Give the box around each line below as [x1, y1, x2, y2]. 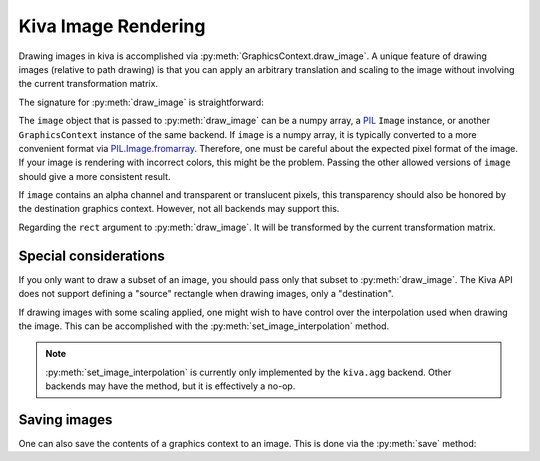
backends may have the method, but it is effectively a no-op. [45, 380, 296, 392]
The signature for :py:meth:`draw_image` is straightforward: [18, 96, 264, 108]
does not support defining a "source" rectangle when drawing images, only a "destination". [18, 288, 394, 300]
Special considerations [18, 247, 165, 264]
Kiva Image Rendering [18, 15, 206, 37]
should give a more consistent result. [18, 170, 171, 182]
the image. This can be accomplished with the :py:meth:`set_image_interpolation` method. [18, 320, 390, 332]
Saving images [18, 411, 113, 428]
